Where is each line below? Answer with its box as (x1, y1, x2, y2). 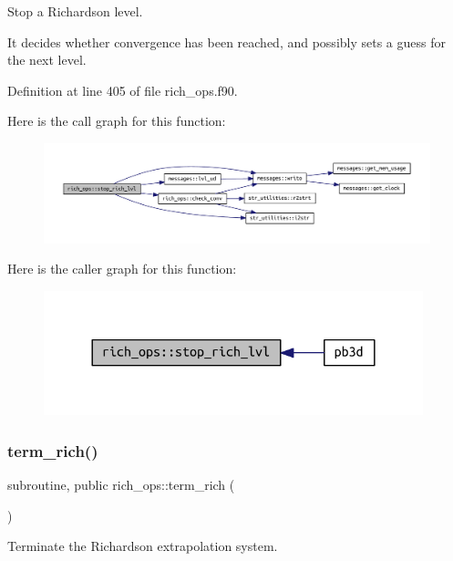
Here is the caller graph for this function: (7, 259, 237, 278)
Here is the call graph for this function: (7, 111, 226, 130)
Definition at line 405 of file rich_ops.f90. (7, 80, 238, 99)
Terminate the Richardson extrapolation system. (7, 536, 278, 556)
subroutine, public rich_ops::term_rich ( (7, 475, 235, 493)
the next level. (7, 50, 87, 69)
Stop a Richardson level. (7, 2, 143, 20)
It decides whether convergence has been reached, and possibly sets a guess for (7, 32, 446, 51)
